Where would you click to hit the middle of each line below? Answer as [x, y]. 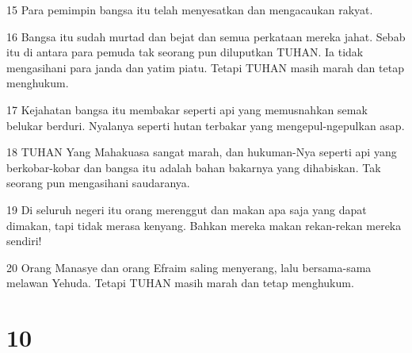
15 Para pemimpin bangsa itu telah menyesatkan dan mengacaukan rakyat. [190, 10]
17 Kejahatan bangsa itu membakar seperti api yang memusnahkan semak [187, 109]
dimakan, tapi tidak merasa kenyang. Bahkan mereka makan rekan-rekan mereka [204, 225]
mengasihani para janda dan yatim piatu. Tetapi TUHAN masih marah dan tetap [205, 67]
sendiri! [24, 241]
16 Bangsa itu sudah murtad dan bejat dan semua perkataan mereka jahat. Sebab [206, 36]
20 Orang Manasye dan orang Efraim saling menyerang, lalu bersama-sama [189, 267]
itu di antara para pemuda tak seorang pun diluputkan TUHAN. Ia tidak [185, 52]
